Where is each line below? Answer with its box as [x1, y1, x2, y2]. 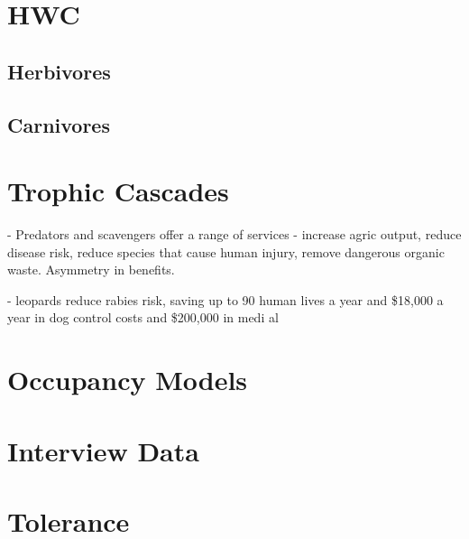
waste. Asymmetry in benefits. [7, 260, 175, 279]
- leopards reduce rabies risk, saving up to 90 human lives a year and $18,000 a [7, 290, 444, 309]
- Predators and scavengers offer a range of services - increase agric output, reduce [7, 225, 462, 244]
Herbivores [7, 57, 111, 85]
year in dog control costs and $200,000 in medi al [7, 308, 279, 327]
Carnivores [7, 110, 110, 138]
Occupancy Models [7, 361, 248, 398]
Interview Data [7, 432, 199, 469]
